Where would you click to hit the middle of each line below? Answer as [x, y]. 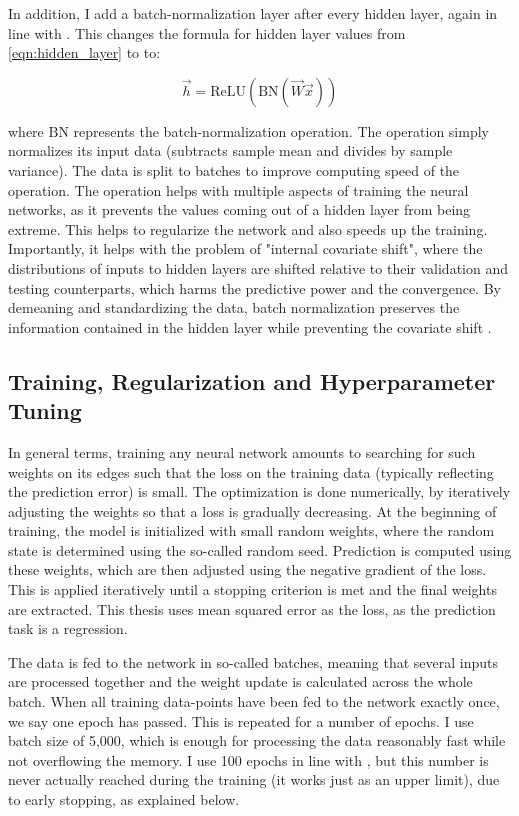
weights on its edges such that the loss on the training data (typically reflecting [251, 471]
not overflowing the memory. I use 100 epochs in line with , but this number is [248, 759]
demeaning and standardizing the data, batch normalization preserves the [234, 307]
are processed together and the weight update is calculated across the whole [240, 681]
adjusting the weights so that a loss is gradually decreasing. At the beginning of [252, 510]
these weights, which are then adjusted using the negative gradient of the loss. [247, 569]
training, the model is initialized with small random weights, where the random [251, 530]
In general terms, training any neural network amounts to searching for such [242, 451]
